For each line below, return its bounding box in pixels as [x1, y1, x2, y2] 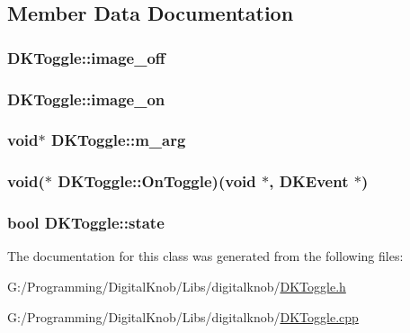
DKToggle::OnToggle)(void [58, 170, 256, 193]
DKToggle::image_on [7, 87, 165, 110]
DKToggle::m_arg [50, 129, 186, 151]
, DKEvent [269, 170, 349, 193]
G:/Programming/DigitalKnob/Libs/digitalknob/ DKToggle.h [7, 276, 346, 295]
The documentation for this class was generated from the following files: [7, 247, 404, 265]
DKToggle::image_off [7, 46, 165, 68]
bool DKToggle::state [7, 211, 165, 234]
